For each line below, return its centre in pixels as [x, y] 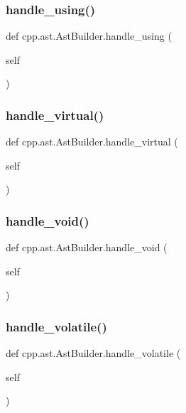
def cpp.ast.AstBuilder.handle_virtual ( [92, 142]
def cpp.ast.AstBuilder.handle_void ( [87, 247]
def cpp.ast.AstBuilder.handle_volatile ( [93, 353]
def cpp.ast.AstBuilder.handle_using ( [89, 36]
